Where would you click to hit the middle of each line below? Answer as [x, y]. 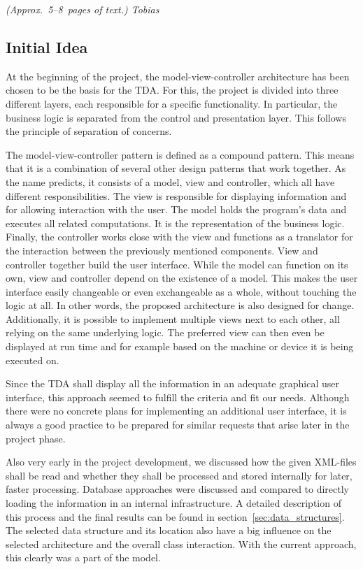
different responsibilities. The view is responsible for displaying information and [176, 195]
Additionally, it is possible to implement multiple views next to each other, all [173, 318]
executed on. [33, 360]
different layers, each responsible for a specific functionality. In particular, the [172, 103]
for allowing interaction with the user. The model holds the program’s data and [176, 209]
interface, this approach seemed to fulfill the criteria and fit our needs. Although [178, 397]
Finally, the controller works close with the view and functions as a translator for [179, 237]
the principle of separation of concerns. [89, 131]
